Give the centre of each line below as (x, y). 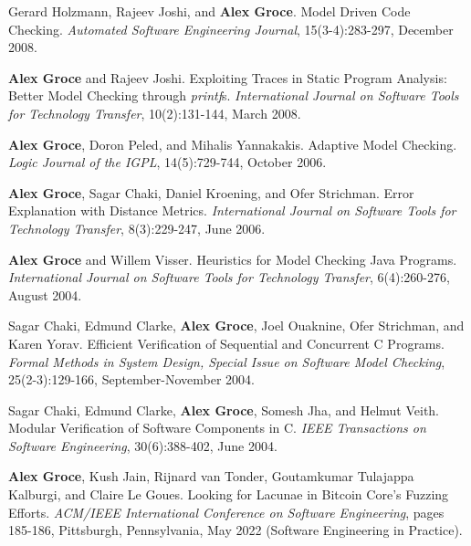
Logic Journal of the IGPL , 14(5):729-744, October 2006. (167, 162)
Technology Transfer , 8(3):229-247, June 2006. (137, 228)
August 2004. (45, 294)
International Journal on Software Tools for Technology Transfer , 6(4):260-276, (229, 277)
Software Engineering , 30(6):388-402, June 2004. (143, 445)
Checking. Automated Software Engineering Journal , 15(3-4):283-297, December (231, 29)
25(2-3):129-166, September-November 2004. (131, 379)
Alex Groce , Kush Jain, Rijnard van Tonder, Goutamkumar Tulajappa (211, 476)
